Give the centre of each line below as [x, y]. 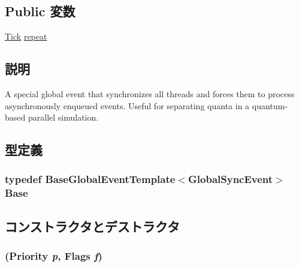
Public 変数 [40, 11]
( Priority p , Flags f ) [54, 256]
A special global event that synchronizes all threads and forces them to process [150, 94]
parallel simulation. [63, 117]
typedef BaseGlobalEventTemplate [90, 179]
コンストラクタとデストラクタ [92, 226]
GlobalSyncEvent [231, 179]
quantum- [270, 105]
